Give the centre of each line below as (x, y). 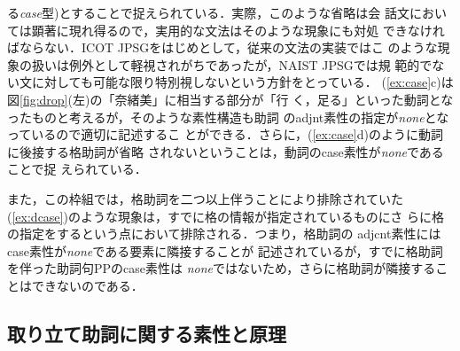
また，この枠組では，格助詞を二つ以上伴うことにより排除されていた (206, 198)
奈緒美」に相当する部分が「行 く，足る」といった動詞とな (284, 99)
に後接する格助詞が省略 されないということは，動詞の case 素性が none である (226, 151)
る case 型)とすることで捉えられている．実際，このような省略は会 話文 (208, 12)
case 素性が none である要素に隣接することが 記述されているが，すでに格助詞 (225, 250)
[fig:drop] (44, 99)
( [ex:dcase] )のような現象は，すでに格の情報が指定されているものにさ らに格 (226, 216)
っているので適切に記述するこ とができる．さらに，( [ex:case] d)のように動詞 (225, 134)
